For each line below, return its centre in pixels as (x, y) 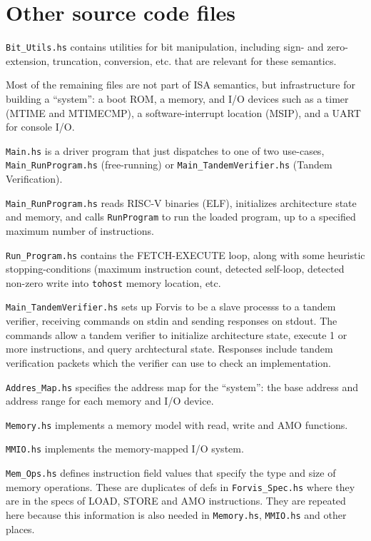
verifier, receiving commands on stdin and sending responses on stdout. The (172, 321)
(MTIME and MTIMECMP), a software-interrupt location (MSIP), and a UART (183, 112)
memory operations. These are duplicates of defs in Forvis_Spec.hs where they (181, 486)
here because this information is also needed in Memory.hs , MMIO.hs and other (176, 514)
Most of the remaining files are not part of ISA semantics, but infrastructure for (181, 85)
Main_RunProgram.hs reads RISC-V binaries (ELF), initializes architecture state (181, 202)
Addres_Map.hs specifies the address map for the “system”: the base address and (182, 386)
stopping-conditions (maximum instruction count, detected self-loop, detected (175, 269)
